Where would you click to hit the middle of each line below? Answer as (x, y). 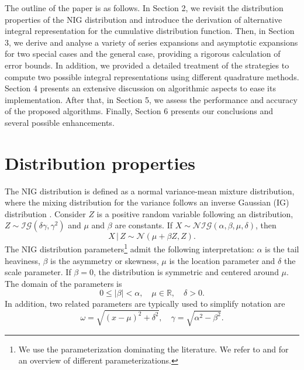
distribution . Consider (45, 213)
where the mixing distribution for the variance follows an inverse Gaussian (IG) (147, 202)
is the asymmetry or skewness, (105, 260)
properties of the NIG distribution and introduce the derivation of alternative (144, 19)
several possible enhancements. (60, 122)
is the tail (282, 249)
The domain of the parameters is (63, 283)
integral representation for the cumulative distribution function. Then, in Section (150, 31)
